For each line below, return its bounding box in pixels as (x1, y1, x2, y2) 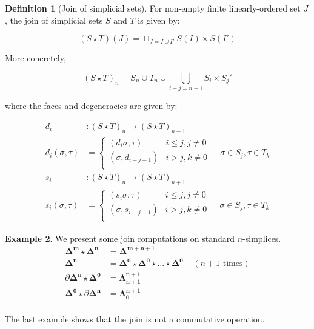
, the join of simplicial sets (5, 13, 103, 26)
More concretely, (5, 52, 66, 64)
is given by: (138, 13, 180, 26)
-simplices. (242, 231, 281, 244)
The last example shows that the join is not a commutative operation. (5, 312, 265, 325)
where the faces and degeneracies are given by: (5, 99, 178, 112)
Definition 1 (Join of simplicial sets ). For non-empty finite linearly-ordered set (5, 2, 301, 14)
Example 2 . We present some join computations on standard (5, 231, 235, 244)
